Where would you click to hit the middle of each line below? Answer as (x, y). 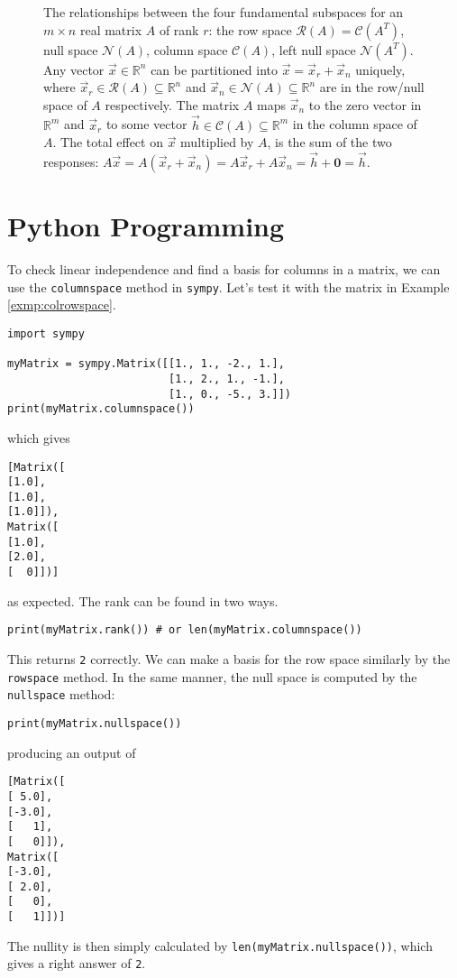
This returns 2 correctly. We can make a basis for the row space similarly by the (229, 659)
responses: (71, 161)
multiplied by (217, 142)
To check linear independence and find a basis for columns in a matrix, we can (224, 269)
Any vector (74, 69)
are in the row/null (372, 87)
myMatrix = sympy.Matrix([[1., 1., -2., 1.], (146, 364)
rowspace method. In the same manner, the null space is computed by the (212, 676)
